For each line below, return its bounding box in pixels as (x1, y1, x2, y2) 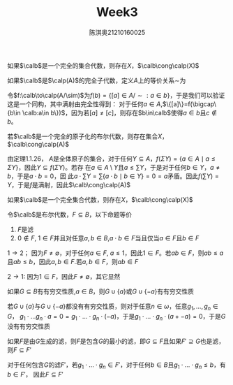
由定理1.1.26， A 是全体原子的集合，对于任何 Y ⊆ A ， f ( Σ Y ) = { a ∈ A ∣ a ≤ (7, 154, 216, 163)
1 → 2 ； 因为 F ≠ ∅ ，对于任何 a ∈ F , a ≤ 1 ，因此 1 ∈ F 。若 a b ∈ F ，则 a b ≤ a (7, 249, 224, 257)
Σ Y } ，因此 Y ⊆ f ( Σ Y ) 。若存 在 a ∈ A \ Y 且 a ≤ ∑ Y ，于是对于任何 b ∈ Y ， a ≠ (7, 163, 220, 171)
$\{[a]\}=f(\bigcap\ (162, 99, 216, 108)
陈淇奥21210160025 (89, 28, 146, 36)
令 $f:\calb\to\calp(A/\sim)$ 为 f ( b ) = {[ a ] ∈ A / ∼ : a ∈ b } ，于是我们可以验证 (7, 91, 225, 99)
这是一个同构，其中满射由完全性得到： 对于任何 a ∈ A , (7, 99, 163, 108)
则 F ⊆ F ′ (7, 345, 31, 354)
